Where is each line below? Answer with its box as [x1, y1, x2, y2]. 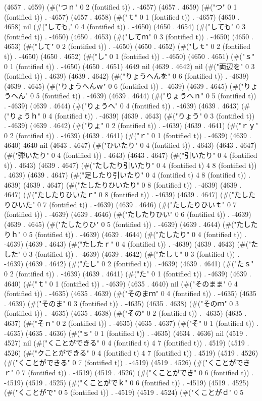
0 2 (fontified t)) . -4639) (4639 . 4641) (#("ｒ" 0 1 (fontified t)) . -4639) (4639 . [4, 130, 251, 140]
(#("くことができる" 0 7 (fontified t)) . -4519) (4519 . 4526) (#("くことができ [4, 357, 250, 368]
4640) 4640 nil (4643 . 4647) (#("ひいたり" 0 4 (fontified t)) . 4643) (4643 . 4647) [4, 140, 257, 150]
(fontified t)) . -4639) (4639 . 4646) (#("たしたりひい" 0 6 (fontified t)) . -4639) [4, 209, 251, 219]
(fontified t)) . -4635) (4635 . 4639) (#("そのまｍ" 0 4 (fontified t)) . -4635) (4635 [4, 288, 256, 299]
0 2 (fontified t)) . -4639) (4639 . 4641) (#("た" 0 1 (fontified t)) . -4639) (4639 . [4, 268, 251, 279]
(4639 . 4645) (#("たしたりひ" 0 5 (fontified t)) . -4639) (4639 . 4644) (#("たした [4, 219, 258, 230]
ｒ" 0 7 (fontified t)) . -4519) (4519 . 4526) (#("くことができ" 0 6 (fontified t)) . [4, 367, 254, 377]
